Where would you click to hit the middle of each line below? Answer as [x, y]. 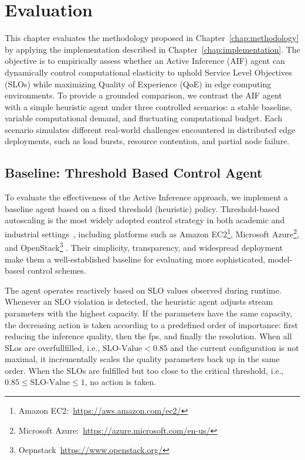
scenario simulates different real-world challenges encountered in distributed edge [150, 129]
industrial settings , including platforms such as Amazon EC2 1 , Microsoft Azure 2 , [152, 233]
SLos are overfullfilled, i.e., [52, 347]
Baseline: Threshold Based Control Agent [134, 173]
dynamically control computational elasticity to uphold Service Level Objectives [148, 72]
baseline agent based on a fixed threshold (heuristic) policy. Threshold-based [142, 208]
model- [280, 259]
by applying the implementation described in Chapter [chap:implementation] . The [152, 49]
